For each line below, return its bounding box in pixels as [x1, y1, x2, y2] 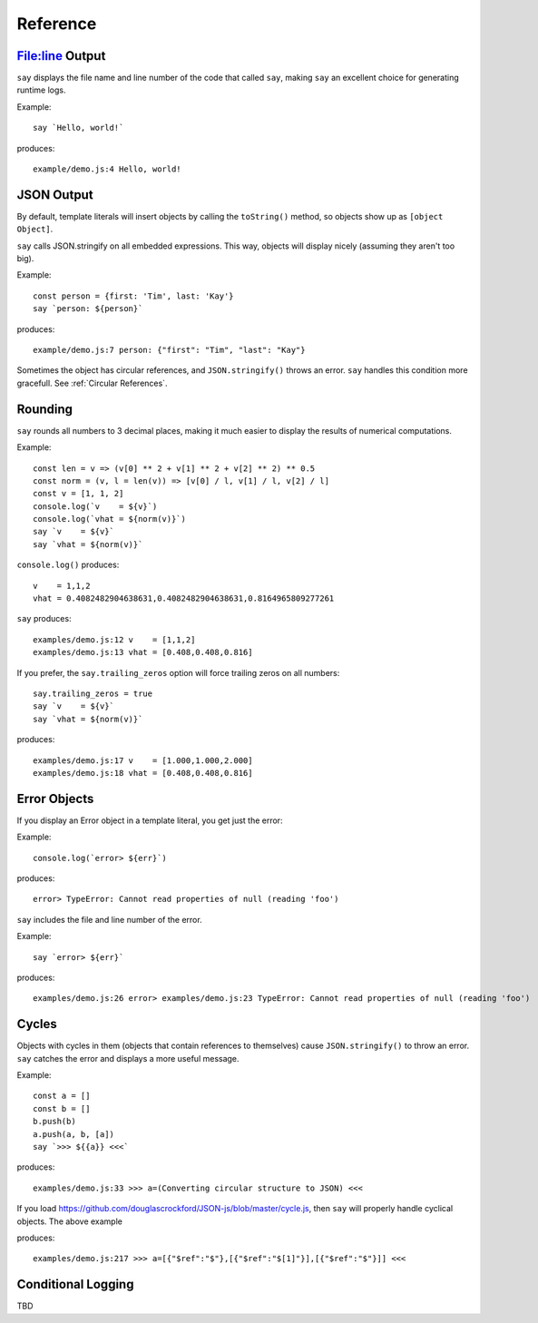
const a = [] [33, 1091, 91, 1102]
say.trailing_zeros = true [33, 688, 153, 699]
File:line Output [16, 48, 106, 64]
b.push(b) [33, 1116, 76, 1127]
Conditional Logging [16, 1277, 134, 1292]
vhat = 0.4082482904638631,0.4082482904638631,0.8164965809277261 [33, 593, 335, 603]
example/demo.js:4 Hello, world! [33, 164, 181, 174]
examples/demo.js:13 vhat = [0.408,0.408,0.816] [33, 647, 253, 658]
